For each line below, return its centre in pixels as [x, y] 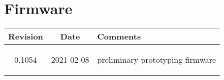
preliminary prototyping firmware [157, 60]
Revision [26, 36]
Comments [119, 36]
